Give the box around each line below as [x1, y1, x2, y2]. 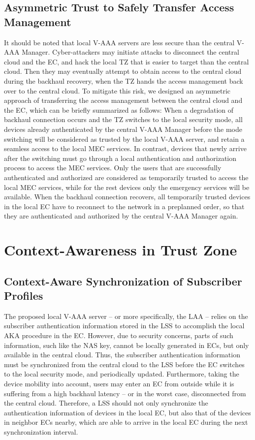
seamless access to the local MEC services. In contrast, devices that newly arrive [4, 143, 247, 154]
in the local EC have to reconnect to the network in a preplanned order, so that [4, 201, 245, 211]
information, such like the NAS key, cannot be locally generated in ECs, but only [4, 340, 249, 350]
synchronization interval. [4, 426, 78, 437]
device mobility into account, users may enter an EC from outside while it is [4, 378, 234, 388]
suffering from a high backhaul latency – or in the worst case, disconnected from [4, 388, 246, 398]
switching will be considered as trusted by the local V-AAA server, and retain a [4, 133, 245, 144]
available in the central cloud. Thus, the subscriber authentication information [4, 349, 240, 360]
